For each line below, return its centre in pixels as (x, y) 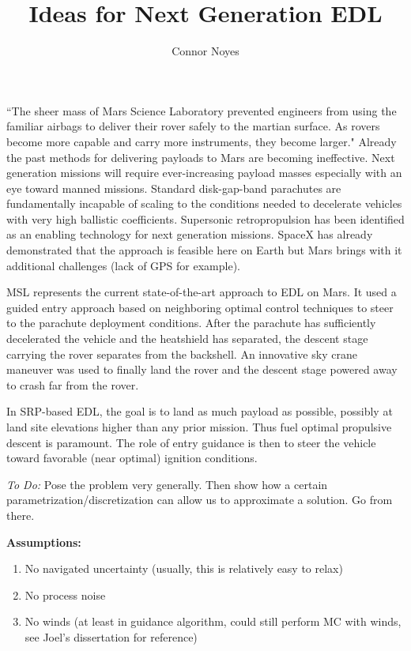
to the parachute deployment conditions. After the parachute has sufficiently (191, 323)
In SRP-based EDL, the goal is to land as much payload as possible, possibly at (200, 411)
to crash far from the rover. (73, 384)
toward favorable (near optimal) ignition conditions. (132, 458)
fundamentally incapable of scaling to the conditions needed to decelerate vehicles (204, 203)
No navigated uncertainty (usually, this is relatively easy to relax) (184, 568)
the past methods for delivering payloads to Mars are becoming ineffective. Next (201, 157)
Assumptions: (44, 542)
